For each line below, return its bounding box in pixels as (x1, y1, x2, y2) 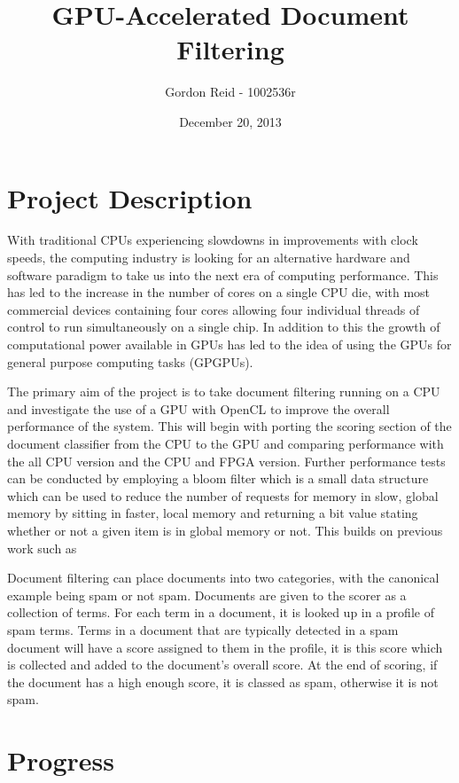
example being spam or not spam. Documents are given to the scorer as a (7, 585, 407, 604)
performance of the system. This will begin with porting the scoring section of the (7, 417, 452, 435)
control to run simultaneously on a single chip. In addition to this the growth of (7, 317, 440, 336)
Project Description (7, 179, 253, 215)
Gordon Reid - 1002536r (165, 82, 296, 101)
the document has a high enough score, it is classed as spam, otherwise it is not (7, 672, 439, 691)
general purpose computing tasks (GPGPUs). (7, 352, 253, 371)
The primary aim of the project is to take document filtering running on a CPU (7, 382, 440, 401)
